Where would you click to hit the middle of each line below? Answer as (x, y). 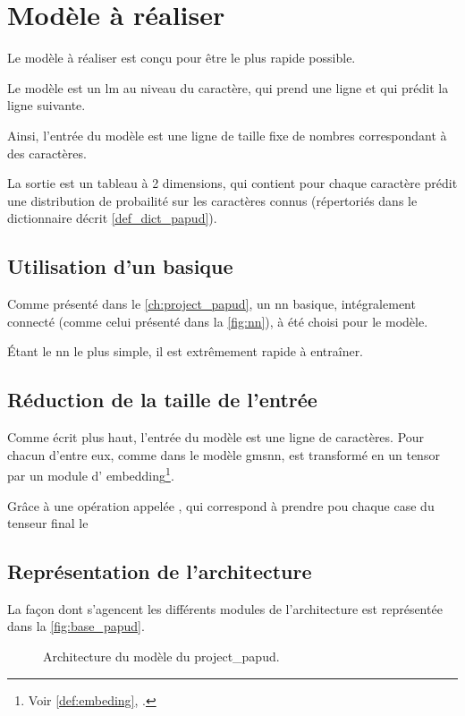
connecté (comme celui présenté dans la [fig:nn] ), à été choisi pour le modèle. (218, 321)
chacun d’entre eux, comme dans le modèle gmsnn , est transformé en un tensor (224, 454)
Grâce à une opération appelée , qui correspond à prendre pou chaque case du (221, 505)
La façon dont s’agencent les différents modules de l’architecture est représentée (225, 608)
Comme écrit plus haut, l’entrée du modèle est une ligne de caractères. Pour (216, 437)
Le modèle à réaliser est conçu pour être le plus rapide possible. (182, 58)
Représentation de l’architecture (160, 571)
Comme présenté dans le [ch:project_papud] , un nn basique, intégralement (211, 304)
